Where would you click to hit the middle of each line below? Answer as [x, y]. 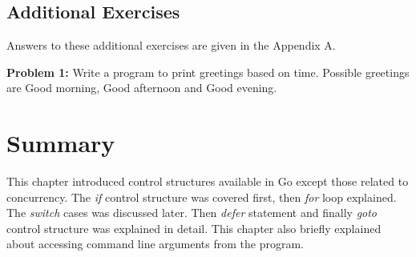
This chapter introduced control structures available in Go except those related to [208, 181]
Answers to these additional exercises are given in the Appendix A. [171, 45]
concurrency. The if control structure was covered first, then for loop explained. [202, 197]
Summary [61, 143]
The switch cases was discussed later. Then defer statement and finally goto [192, 213]
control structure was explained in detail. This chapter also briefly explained [194, 228]
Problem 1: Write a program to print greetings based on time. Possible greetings [208, 72]
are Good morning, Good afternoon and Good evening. [142, 88]
